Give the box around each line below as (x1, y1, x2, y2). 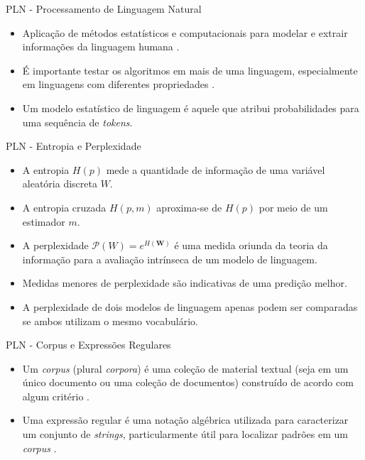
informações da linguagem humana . (22, 39, 180, 54)
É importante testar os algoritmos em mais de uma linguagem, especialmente (22, 62, 358, 77)
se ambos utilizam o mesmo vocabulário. (22, 313, 198, 328)
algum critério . (22, 388, 90, 403)
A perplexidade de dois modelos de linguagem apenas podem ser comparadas (22, 299, 358, 314)
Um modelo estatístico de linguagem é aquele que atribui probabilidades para (22, 100, 359, 115)
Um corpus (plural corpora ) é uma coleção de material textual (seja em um (22, 361, 349, 376)
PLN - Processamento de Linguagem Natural (6, 1, 202, 16)
